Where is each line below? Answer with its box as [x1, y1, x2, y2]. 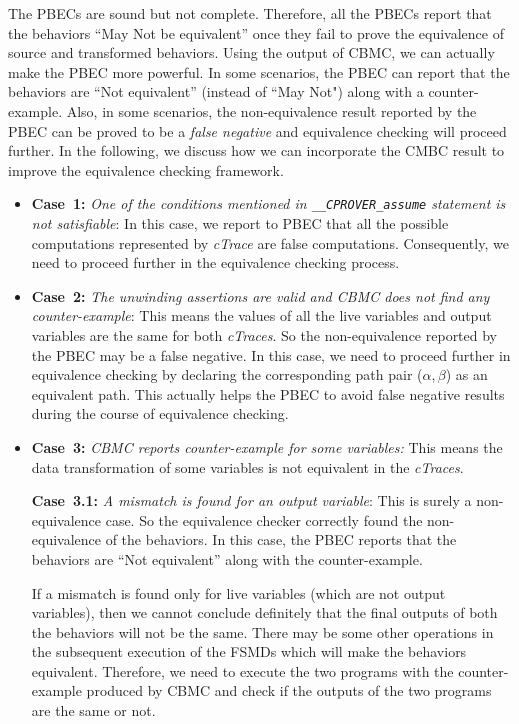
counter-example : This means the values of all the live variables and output [31, 305, 492, 326]
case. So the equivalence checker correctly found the [105, 509, 423, 530]
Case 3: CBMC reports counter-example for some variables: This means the [31, 436, 503, 457]
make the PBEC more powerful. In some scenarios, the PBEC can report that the [8, 61, 510, 82]
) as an [445, 364, 488, 385]
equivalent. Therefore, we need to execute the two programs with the [31, 660, 454, 681]
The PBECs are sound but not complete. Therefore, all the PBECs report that [8, 3, 492, 23]
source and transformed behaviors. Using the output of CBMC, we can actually [8, 42, 495, 63]
